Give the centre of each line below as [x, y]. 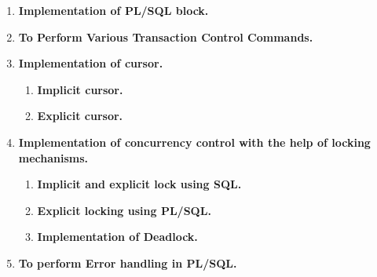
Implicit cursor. [80, 89]
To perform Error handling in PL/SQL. [128, 262]
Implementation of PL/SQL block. [113, 10]
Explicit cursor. [80, 116]
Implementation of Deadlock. [117, 237]
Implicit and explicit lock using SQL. [139, 184]
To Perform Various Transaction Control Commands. [166, 36]
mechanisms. [53, 157]
